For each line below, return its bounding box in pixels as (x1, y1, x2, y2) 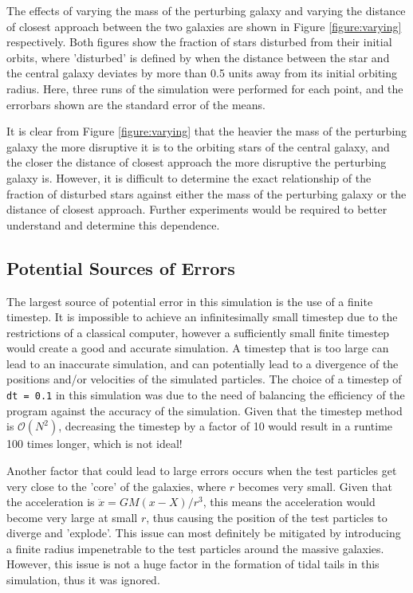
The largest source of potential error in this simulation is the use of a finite (6, 293, 373, 309)
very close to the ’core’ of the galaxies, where (6, 477, 226, 494)
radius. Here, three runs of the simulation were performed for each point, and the (6, 80, 403, 96)
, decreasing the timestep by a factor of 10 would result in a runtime (58, 418, 393, 434)
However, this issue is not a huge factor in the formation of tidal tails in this (6, 556, 380, 572)
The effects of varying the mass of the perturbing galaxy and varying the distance (6, 2, 406, 18)
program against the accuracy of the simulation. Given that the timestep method (6, 402, 403, 418)
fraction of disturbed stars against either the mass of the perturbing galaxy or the (6, 185, 407, 202)
